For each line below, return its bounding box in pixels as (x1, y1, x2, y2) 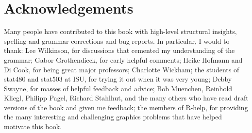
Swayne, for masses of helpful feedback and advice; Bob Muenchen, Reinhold (4, 83, 233, 93)
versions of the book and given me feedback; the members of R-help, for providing (4, 102, 248, 112)
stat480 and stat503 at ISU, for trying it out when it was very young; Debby (4, 74, 232, 84)
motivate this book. (4, 121, 62, 132)
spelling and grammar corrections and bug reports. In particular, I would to (4, 35, 230, 46)
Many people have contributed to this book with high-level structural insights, (4, 26, 237, 36)
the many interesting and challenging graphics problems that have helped (4, 112, 222, 122)
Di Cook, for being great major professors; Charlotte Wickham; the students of (4, 64, 239, 74)
